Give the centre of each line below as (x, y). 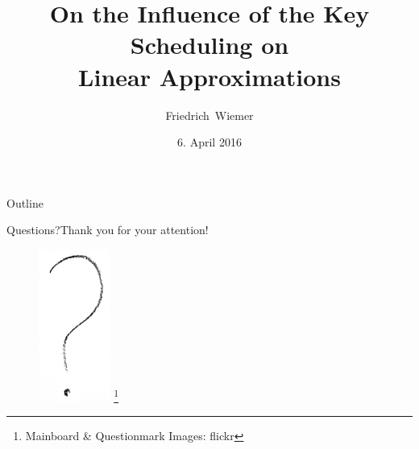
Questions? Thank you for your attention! (108, 230)
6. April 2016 (209, 142)
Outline (25, 202)
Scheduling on (209, 45)
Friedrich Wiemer (209, 115)
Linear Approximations (209, 76)
